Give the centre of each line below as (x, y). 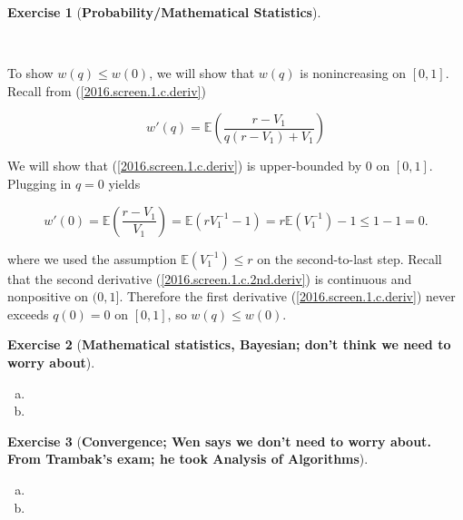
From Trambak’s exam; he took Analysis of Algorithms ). (188, 459)
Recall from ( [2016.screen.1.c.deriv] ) (107, 90)
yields (124, 183)
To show (30, 73)
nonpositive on (48, 296)
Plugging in (39, 183)
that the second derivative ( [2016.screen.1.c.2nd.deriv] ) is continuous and (210, 278)
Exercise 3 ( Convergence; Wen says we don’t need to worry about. (219, 441)
